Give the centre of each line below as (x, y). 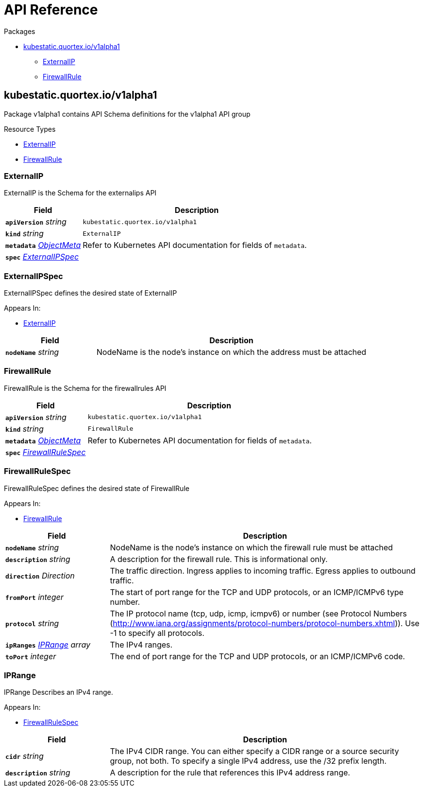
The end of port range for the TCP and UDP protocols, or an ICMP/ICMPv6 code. (257, 656)
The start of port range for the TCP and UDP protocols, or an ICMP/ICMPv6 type (257, 592)
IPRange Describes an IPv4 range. (59, 692)
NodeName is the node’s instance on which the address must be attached (231, 352)
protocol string (32, 623)
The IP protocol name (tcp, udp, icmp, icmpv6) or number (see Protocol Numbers (258, 613)
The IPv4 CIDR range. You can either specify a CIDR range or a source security (254, 751)
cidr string (25, 756)
